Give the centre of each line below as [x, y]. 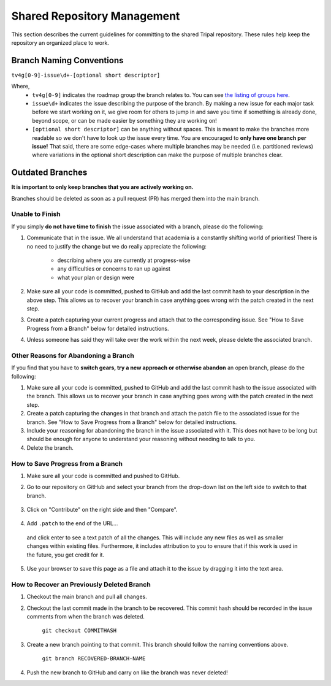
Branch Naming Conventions [67, 60]
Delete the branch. [50, 447]
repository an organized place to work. [60, 42]
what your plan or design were [96, 277]
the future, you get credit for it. [65, 555]
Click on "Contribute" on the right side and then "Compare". [102, 510]
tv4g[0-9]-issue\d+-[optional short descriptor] [86, 75]
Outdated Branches [49, 173]
